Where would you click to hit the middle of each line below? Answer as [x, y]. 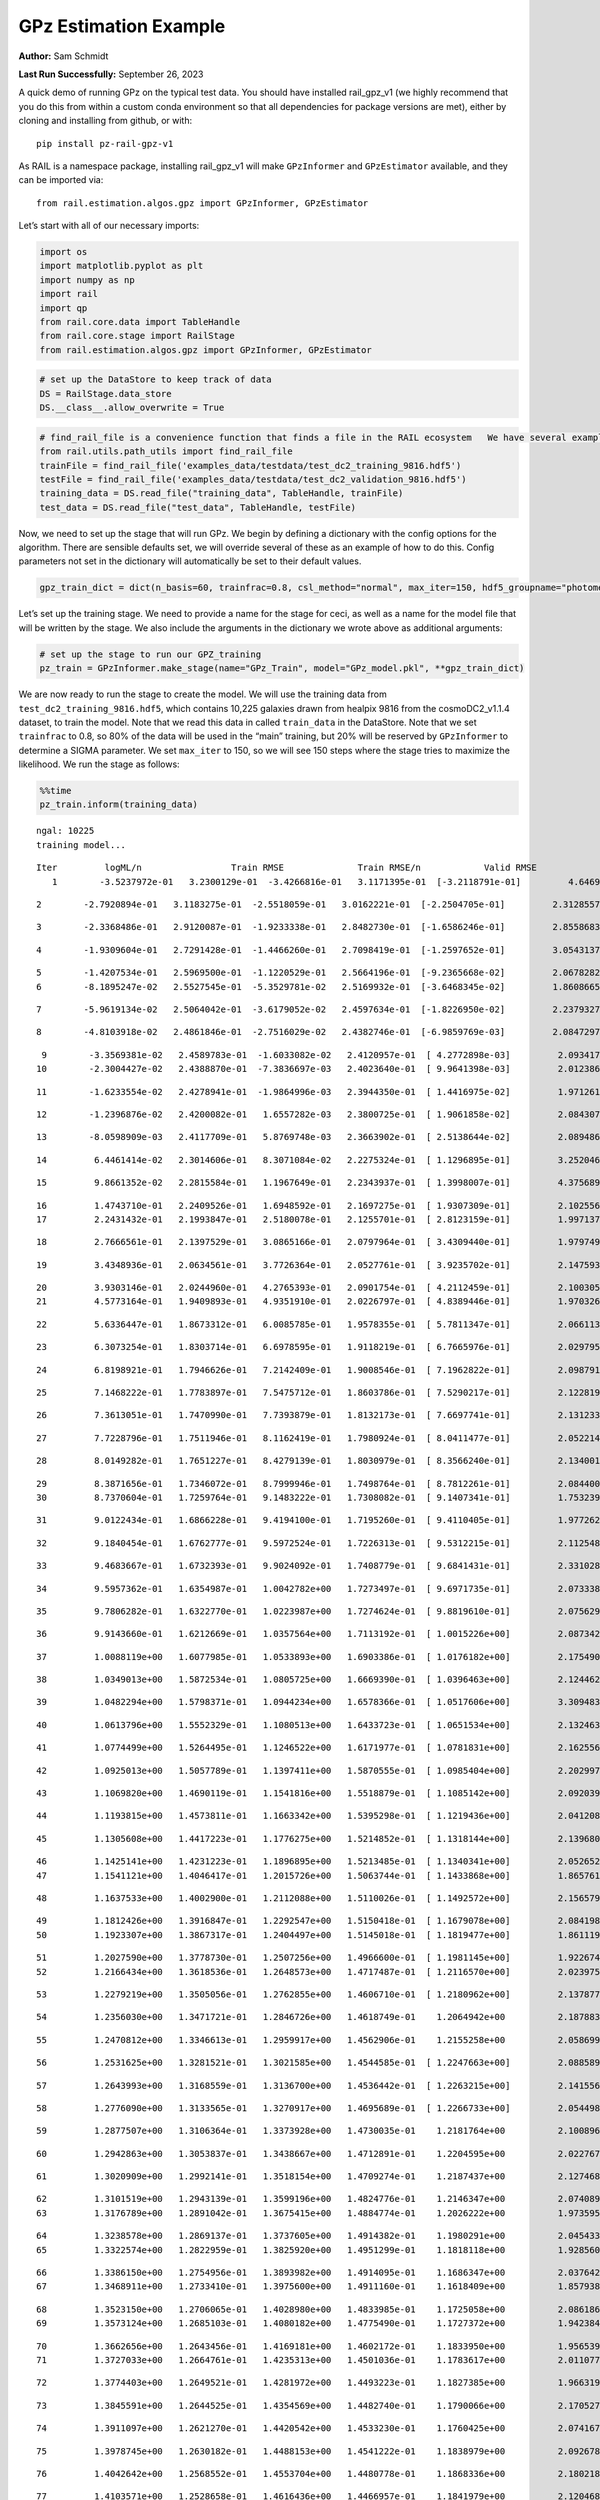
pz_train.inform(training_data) [119, 804]
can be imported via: [61, 180]
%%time [55, 791]
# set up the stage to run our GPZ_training [150, 654]
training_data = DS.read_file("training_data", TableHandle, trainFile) [221, 493]
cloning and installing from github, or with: [105, 121]
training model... [81, 844]
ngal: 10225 [65, 831]
